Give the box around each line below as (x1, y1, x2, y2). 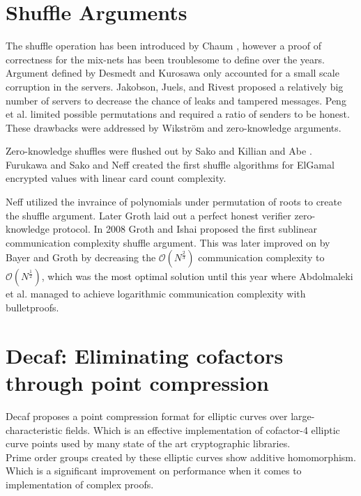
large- (291, 408, 315, 423)
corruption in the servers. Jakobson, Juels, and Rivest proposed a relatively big (6, 79, 344, 93)
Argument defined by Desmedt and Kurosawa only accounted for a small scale (6, 65, 339, 80)
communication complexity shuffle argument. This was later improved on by (6, 235, 330, 249)
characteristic (6, 422, 63, 437)
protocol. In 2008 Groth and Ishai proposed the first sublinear (52, 222, 318, 236)
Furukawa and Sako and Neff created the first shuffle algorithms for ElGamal (6, 157, 335, 171)
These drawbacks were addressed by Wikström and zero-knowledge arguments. (6, 120, 341, 134)
